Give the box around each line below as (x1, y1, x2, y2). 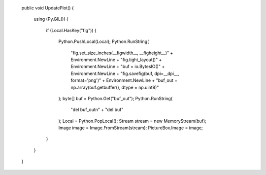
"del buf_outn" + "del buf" (70, 106, 124, 113)
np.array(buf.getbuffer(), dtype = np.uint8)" (70, 84, 159, 90)
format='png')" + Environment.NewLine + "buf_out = (70, 77, 177, 83)
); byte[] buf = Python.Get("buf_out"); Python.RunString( (58, 95, 173, 101)
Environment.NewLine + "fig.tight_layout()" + (70, 57, 162, 63)
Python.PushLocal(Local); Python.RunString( (58, 38, 149, 44)
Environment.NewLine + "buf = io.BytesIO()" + (70, 64, 165, 70)
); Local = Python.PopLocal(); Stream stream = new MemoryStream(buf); (58, 118, 207, 124)
